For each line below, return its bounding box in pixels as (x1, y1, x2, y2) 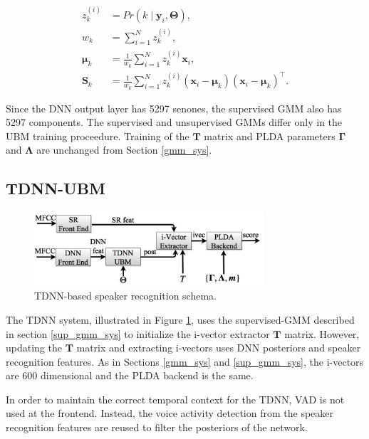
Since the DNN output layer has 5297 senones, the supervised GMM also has (6, 100, 342, 115)
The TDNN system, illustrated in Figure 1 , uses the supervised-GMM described (6, 312, 355, 327)
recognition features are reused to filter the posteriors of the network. (6, 420, 308, 435)
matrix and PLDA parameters (204, 128, 336, 143)
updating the (6, 340, 62, 355)
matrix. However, (284, 326, 360, 341)
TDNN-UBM (6, 177, 105, 199)
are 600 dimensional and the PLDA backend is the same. (6, 368, 254, 383)
